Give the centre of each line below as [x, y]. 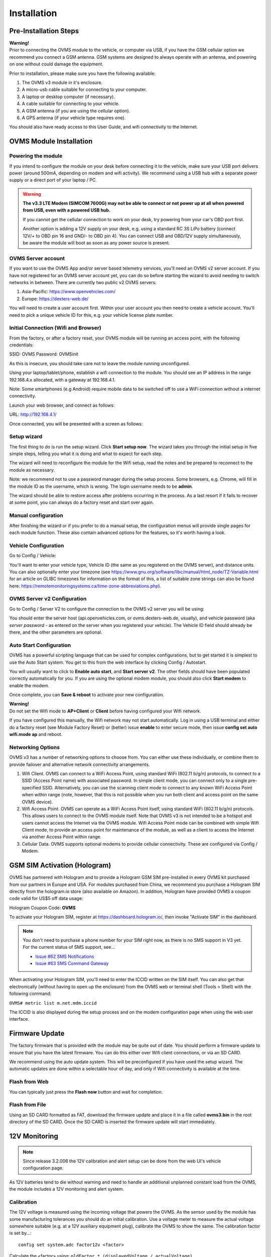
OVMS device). [37, 801]
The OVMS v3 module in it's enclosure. [62, 82]
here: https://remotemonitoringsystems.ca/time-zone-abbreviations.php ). [85, 586]
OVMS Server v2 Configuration [48, 599]
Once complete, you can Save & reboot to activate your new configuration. [87, 695]
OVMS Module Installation [51, 142]
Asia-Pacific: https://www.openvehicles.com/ [69, 292]
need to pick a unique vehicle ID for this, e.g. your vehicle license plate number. [92, 315]
